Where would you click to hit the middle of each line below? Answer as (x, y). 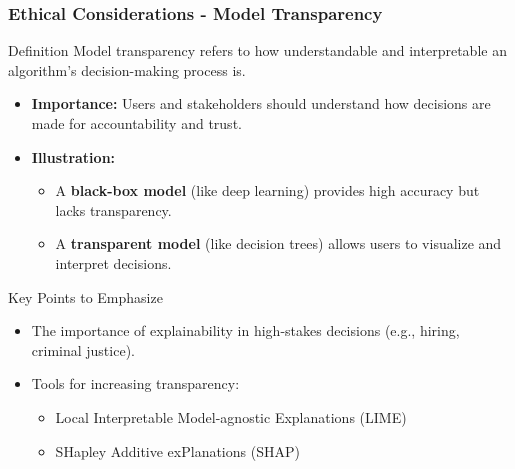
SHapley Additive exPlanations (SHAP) (177, 450)
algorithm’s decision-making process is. (127, 69)
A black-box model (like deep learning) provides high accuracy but (267, 190)
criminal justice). (83, 349)
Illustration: (73, 156)
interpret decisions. (113, 262)
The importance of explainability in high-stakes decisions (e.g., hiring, (245, 330)
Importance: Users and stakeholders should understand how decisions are (261, 103)
